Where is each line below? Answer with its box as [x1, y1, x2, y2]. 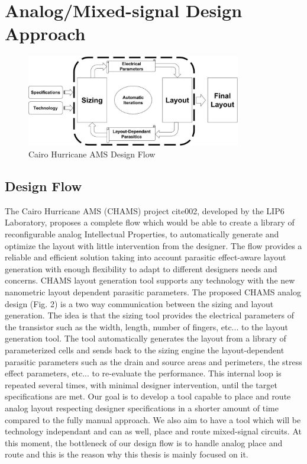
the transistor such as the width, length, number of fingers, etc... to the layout [5, 320, 288, 333]
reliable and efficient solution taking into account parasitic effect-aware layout [5, 251, 286, 263]
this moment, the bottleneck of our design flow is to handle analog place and [5, 436, 283, 449]
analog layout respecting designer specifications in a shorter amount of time [5, 401, 279, 414]
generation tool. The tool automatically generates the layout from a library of [5, 332, 286, 344]
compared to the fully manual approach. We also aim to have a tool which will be [5, 413, 301, 426]
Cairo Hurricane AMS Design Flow [28, 148, 156, 160]
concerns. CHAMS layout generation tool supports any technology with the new [5, 274, 295, 286]
